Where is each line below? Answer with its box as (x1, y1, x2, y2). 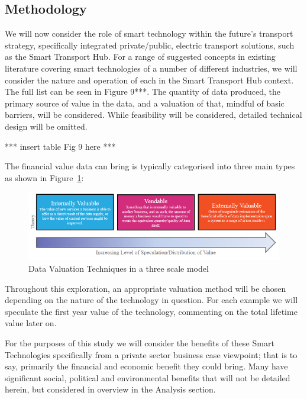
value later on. (5, 317, 57, 329)
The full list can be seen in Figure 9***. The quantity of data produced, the (5, 85, 280, 98)
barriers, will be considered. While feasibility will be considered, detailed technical (5, 108, 302, 121)
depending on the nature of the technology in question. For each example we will (5, 294, 298, 306)
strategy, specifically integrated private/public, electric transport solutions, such (5, 38, 295, 51)
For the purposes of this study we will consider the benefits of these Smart (5, 336, 274, 349)
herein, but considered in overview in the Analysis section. (5, 383, 216, 395)
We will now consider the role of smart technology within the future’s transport (5, 27, 293, 40)
